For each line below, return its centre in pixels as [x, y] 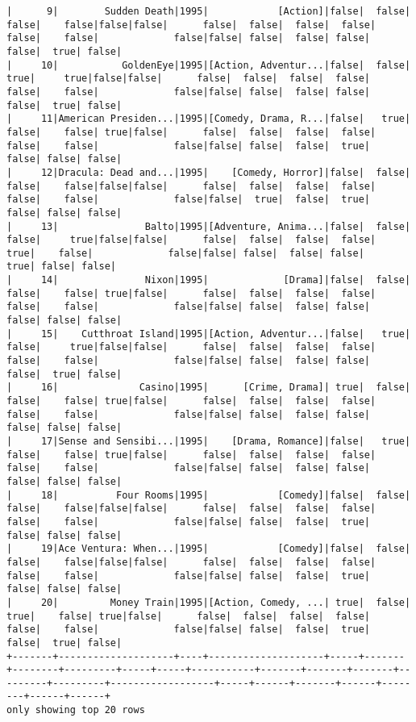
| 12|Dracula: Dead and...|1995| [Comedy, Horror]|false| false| [209, 172]
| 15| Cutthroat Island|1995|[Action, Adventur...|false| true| [209, 334]
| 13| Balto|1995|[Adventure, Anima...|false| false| [209, 226]
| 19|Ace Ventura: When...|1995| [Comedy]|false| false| [209, 549]
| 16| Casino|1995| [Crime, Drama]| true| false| [209, 388]
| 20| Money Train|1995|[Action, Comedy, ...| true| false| [209, 602]
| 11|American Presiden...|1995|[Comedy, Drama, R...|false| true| [209, 119]
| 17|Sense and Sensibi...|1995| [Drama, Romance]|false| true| [209, 441]
